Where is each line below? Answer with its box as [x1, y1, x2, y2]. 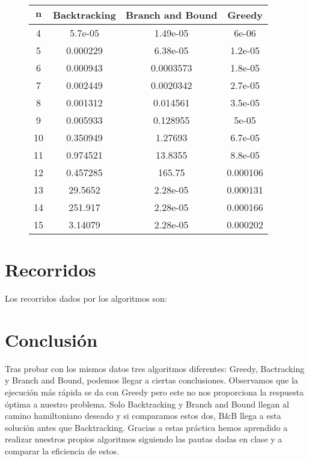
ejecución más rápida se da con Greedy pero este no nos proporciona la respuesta [5, 386, 304, 398]
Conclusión [5, 327, 98, 352]
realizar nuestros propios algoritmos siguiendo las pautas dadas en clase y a [5, 433, 283, 445]
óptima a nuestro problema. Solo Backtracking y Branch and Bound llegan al [5, 397, 289, 410]
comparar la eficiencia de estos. [5, 445, 119, 457]
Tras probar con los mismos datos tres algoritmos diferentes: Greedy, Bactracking [5, 362, 305, 374]
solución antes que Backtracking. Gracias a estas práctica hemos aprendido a [5, 421, 288, 433]
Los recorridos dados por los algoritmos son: [5, 292, 167, 305]
